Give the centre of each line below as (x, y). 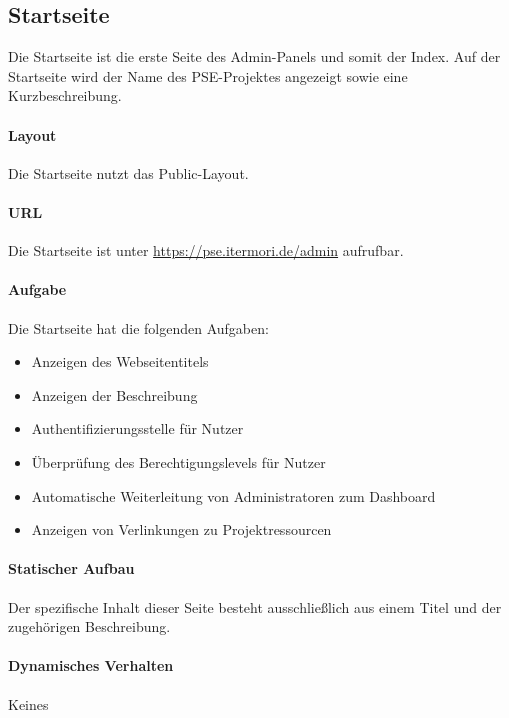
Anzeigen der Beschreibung (114, 394)
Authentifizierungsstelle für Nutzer (137, 428)
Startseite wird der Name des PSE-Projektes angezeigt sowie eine (208, 75)
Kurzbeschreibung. (65, 95)
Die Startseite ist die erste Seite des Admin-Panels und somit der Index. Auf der (254, 56)
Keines (28, 703)
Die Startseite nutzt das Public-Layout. (128, 172)
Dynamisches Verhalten (91, 665)
